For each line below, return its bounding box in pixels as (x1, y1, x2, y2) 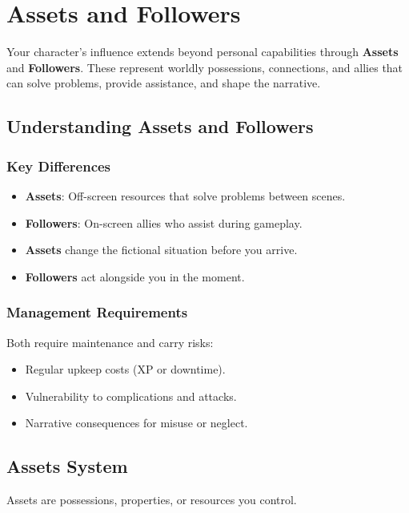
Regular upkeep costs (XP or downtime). (25, 361, 226, 378)
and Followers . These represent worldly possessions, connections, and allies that (6, 59, 403, 75)
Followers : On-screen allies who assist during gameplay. (25, 214, 303, 231)
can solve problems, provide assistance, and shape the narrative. (6, 75, 321, 91)
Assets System (6, 454, 128, 479)
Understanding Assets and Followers (6, 114, 314, 139)
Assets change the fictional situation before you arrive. (25, 241, 298, 258)
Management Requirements (6, 302, 188, 322)
